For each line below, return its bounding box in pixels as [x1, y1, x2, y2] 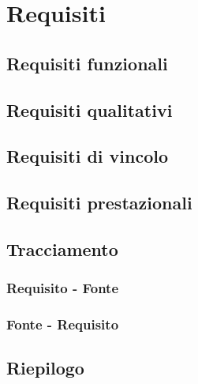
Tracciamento [6, 236, 118, 261]
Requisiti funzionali [6, 51, 168, 75]
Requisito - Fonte [6, 278, 119, 298]
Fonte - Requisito [6, 314, 119, 334]
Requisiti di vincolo [6, 144, 169, 168]
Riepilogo [6, 356, 84, 380]
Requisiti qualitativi [6, 97, 173, 122]
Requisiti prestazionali [6, 190, 192, 215]
